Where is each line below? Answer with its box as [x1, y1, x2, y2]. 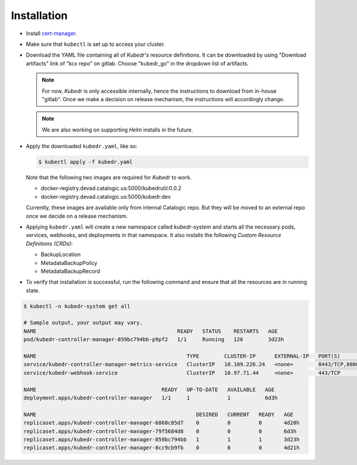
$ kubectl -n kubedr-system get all [23, 302, 131, 310]
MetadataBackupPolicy [40, 259, 98, 266]
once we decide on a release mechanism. [26, 212, 128, 220]
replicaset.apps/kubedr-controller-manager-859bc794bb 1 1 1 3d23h [23, 436, 300, 443]
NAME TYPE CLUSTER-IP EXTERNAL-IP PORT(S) [23, 353, 340, 360]
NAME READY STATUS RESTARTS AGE [23, 327, 278, 335]
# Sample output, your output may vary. [23, 319, 143, 326]
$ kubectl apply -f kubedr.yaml [38, 158, 133, 166]
